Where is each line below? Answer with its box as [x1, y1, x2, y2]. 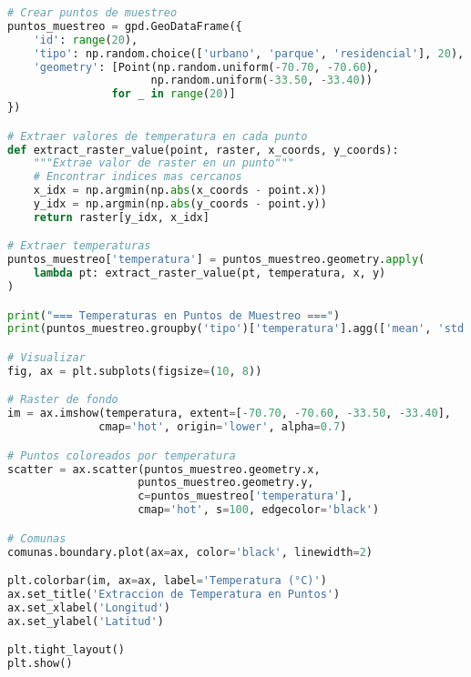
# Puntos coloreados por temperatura [7, 449, 236, 462]
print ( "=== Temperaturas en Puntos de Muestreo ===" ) [7, 308, 341, 322]
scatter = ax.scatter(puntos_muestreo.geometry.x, [7, 462, 321, 476]
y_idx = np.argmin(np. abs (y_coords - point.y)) [33, 197, 327, 211]
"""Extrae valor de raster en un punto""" [33, 157, 294, 170]
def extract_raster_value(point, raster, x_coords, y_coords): [7, 143, 399, 157]
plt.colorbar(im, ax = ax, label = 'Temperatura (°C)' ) [7, 574, 327, 588]
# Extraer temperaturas [7, 239, 151, 253]
